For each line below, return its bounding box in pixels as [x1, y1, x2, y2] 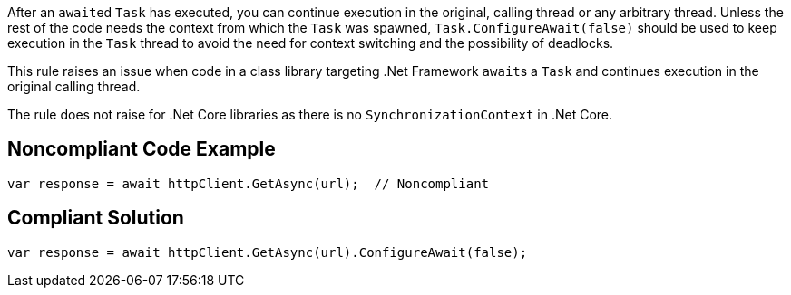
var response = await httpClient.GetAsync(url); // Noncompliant [7, 176, 490, 191]
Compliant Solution [7, 206, 184, 230]
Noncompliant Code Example [7, 138, 276, 161]
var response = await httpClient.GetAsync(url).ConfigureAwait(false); [7, 244, 528, 260]
